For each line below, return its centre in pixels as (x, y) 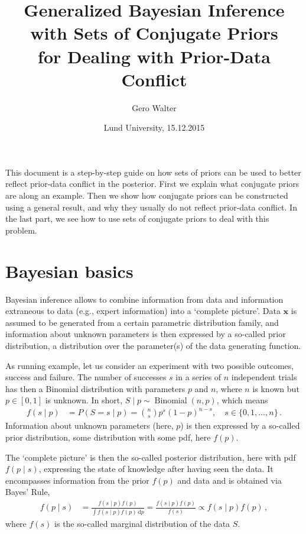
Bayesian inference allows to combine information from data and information (144, 299)
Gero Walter (154, 107)
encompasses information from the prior (77, 480)
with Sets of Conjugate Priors (154, 33)
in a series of (198, 377)
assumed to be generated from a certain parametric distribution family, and (142, 322)
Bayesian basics (69, 271)
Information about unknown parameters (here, (89, 425)
